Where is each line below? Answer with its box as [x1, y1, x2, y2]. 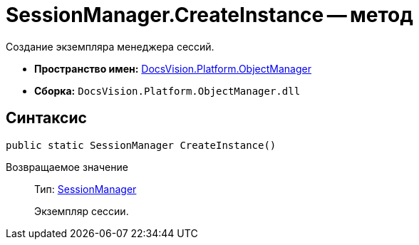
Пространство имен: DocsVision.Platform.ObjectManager [34, 62, 311, 75]
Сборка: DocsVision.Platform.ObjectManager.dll [34, 84, 301, 97]
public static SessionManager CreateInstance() [6, 139, 276, 151]
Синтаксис [6, 109, 87, 127]
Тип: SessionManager [34, 182, 137, 195]
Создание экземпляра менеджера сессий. [6, 40, 214, 53]
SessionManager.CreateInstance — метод [6, 3, 413, 27]
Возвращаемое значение [6, 160, 128, 173]
